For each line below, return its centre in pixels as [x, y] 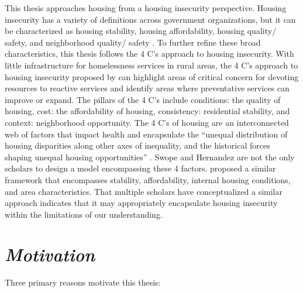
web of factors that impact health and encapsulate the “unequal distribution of [146, 134]
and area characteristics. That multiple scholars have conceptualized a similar [144, 191]
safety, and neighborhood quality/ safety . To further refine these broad [133, 42]
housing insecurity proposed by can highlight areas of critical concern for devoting [152, 76]
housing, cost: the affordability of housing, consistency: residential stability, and [147, 111]
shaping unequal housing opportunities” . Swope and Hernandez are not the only [150, 157]
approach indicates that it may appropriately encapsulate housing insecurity [141, 203]
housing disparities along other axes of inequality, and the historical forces [137, 145]
